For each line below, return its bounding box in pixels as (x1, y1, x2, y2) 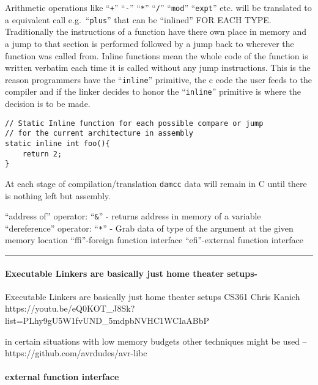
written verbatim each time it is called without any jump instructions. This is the (5, 61, 311, 74)
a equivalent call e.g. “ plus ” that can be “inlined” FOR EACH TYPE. (5, 13, 272, 26)
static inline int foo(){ (5, 139, 110, 148)
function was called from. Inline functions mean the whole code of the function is (5, 49, 308, 62)
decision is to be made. (5, 97, 91, 109)
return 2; (22, 149, 62, 158)
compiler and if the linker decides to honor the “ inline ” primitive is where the (5, 85, 301, 98)
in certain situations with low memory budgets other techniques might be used (5, 334, 300, 347)
